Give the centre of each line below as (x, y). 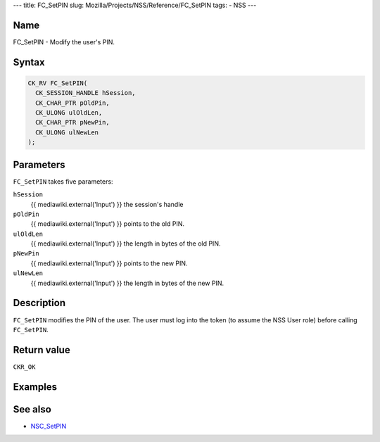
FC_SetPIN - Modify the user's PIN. (64, 42)
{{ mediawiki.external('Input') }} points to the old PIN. (108, 224)
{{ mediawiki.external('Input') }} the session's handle (107, 204)
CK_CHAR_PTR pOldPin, (73, 103)
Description (39, 303)
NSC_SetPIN (49, 426)
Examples (35, 387)
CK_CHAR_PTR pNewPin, (73, 122)
